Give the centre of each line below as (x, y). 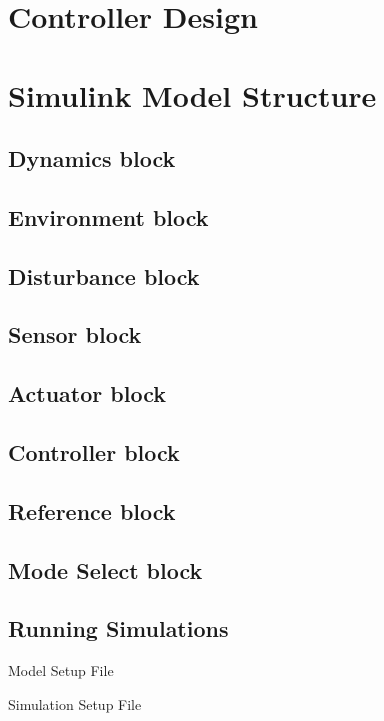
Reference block (92, 510)
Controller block (94, 452)
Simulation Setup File (75, 703)
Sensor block (75, 334)
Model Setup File (61, 670)
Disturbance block (104, 275)
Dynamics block (92, 158)
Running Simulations (118, 628)
